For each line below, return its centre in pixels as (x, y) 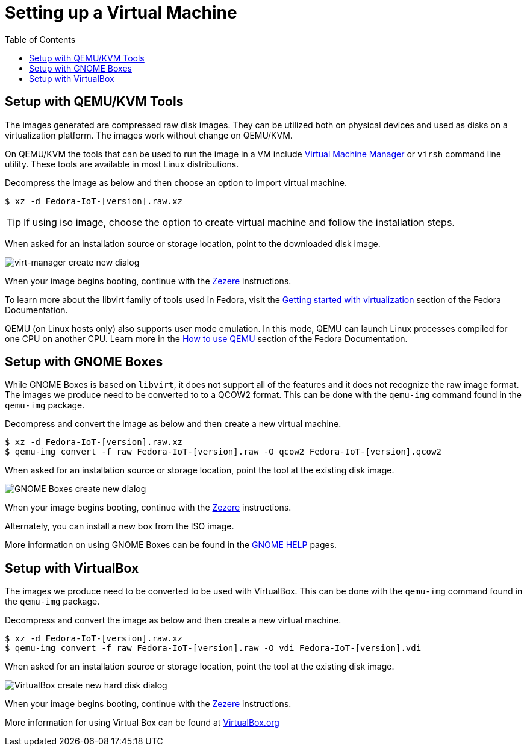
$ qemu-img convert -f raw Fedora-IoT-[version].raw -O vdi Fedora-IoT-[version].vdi (213, 648)
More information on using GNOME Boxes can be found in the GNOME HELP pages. (171, 545)
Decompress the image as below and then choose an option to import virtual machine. (176, 182)
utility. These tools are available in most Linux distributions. (122, 164)
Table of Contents (40, 39)
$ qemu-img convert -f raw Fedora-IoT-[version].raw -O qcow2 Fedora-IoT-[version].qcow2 (223, 452)
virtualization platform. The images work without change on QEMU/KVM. (149, 135)
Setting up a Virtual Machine (121, 13)
